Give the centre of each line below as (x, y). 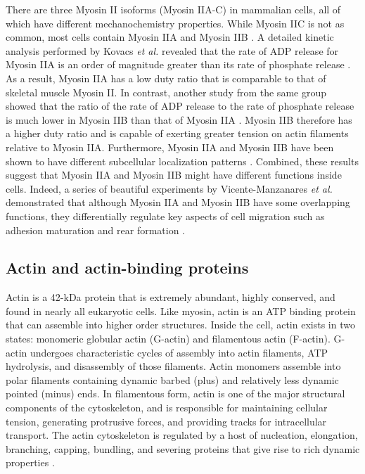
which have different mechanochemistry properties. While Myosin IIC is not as (175, 23)
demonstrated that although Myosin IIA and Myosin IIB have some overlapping (178, 202)
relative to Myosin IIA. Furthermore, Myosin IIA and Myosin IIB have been (170, 147)
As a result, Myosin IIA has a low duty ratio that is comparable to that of (166, 78)
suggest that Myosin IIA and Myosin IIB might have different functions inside (174, 175)
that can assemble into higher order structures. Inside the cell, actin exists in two (180, 325)
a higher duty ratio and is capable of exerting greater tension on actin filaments (177, 133)
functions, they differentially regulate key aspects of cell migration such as (165, 216)
